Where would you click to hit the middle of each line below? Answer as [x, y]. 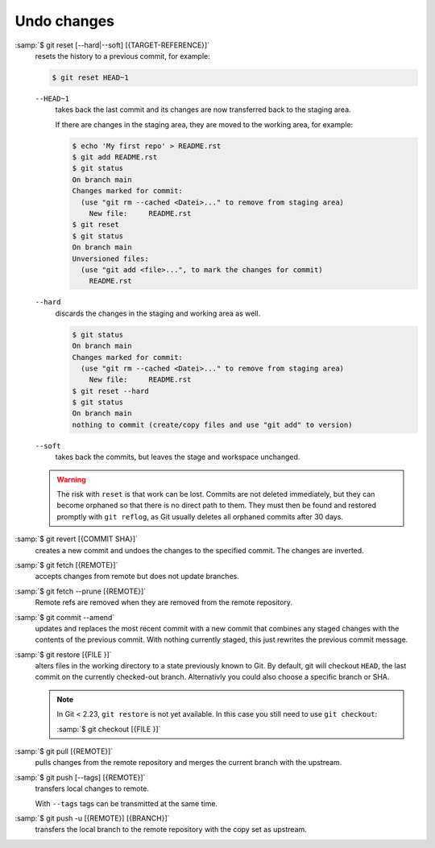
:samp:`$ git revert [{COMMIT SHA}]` [77, 539]
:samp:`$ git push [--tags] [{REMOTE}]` [80, 777]
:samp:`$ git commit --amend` [65, 617]
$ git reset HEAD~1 [90, 77]
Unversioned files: [110, 259]
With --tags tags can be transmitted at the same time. [126, 803]
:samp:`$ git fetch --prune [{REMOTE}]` [81, 591]
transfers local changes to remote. [92, 788]
